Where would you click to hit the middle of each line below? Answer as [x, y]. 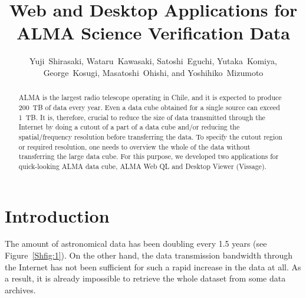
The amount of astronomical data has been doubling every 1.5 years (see [136, 244]
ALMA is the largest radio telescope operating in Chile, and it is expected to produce [150, 97]
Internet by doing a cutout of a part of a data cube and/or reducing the [129, 127]
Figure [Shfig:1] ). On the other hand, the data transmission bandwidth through [149, 255]
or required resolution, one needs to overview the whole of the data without [134, 146]
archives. [20, 289]
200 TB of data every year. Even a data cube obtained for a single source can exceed [149, 107]
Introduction [57, 215]
